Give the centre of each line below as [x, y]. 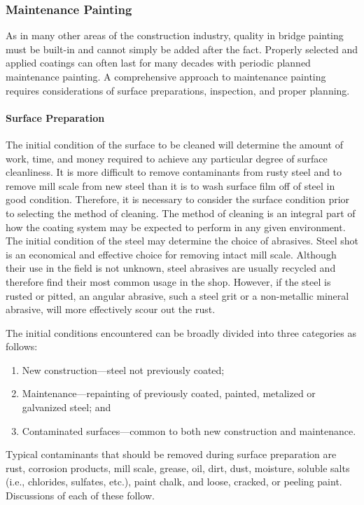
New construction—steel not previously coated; [123, 369]
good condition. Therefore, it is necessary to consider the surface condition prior [178, 199]
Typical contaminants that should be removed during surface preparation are [171, 454]
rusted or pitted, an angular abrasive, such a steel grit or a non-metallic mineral [177, 295]
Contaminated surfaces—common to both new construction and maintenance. [189, 430]
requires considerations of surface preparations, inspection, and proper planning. [178, 90]
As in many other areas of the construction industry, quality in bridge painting [175, 35]
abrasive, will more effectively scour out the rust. [111, 309]
